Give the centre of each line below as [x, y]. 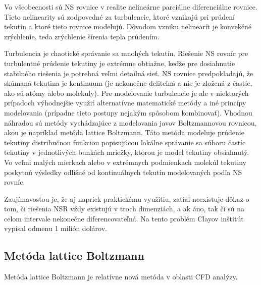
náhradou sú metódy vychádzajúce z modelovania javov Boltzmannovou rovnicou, [130, 122]
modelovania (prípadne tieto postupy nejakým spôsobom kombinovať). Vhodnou [128, 112]
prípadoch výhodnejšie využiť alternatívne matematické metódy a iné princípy [125, 103]
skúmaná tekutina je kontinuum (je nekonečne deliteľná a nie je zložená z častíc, [128, 83]
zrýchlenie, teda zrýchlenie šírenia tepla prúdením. [82, 36]
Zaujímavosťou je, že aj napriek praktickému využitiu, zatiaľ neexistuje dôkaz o [127, 198]
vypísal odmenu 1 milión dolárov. [56, 228]
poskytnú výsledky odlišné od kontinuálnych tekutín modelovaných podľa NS [123, 172]
